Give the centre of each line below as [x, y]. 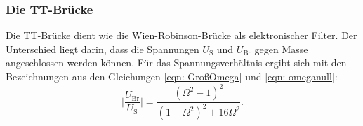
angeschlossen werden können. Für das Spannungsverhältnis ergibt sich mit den [176, 63]
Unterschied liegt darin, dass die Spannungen [103, 49]
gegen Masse [281, 49]
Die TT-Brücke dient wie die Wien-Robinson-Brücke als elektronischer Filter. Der [181, 35]
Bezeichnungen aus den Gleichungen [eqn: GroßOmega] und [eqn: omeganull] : [172, 76]
